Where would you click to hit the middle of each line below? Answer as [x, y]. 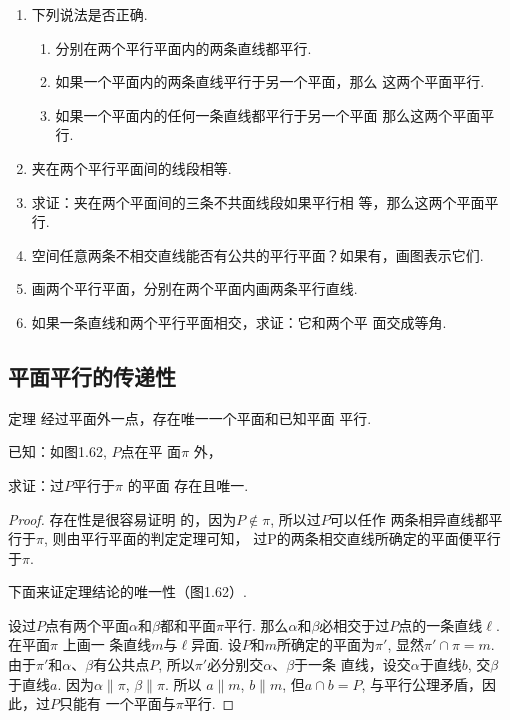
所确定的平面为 [326, 644]
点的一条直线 [440, 624]
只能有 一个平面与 [117, 703]
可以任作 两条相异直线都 [409, 518]
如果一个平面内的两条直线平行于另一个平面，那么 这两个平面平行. [270, 81]
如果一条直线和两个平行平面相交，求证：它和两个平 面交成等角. [239, 321]
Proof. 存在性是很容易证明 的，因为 [122, 518]
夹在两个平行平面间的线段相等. [131, 167]
